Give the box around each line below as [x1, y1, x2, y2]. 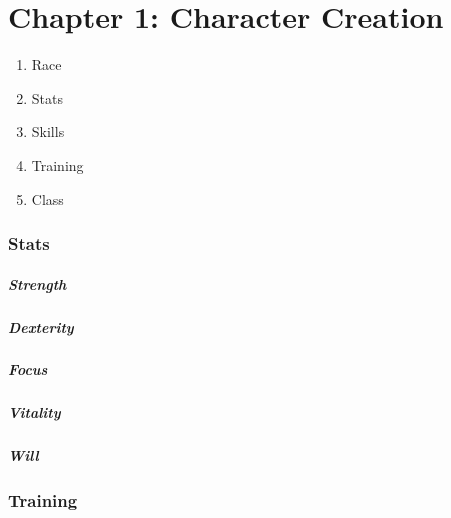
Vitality [8, 402, 61, 423]
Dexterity [8, 316, 74, 337]
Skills [31, 121, 65, 142]
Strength [8, 273, 67, 294]
